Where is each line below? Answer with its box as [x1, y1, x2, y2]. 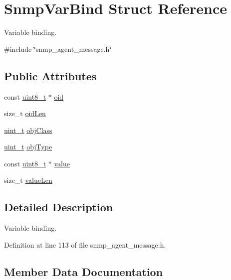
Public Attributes [4, 68, 97, 83]
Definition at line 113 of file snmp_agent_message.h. [4, 239, 166, 250]
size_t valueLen [4, 175, 52, 185]
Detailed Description [4, 199, 113, 215]
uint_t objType [4, 141, 52, 152]
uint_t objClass [4, 125, 52, 135]
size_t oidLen [4, 108, 46, 119]
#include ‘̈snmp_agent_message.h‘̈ [4, 43, 112, 54]
